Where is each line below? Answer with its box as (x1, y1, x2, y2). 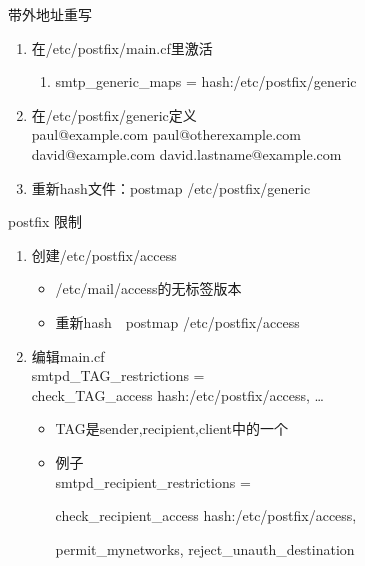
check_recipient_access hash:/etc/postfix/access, (55, 505, 357, 526)
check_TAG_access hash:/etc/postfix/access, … (31, 384, 325, 405)
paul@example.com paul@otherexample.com (31, 124, 301, 145)
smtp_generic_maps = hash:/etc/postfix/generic (55, 71, 357, 92)
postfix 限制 (8, 211, 82, 232)
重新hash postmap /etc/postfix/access (55, 311, 300, 332)
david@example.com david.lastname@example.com (31, 143, 342, 164)
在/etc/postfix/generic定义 (31, 104, 197, 125)
